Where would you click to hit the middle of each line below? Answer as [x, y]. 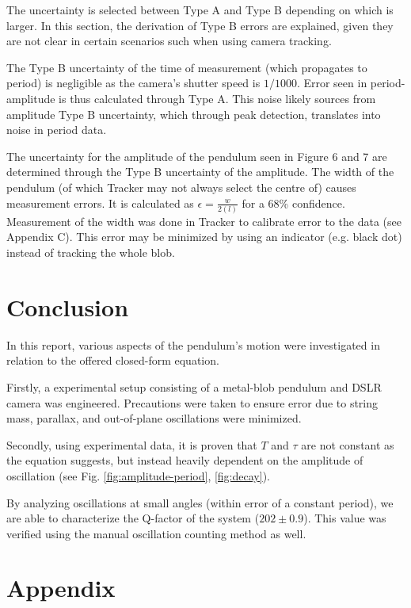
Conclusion [68, 306]
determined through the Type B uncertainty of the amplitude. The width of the [200, 172]
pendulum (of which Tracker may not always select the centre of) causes [181, 187]
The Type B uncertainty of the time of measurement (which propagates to [187, 67]
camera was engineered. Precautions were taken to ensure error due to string [192, 402]
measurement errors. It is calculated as [100, 203]
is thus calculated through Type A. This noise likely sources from [217, 98]
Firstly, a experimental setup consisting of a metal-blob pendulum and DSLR [194, 386]
